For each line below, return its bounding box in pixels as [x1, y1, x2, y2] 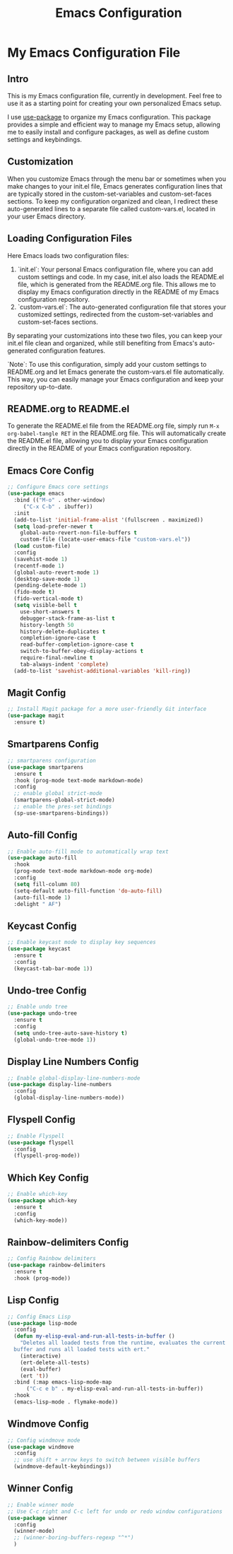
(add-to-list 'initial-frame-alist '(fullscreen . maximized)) [13, 516, 203, 524]
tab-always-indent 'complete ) [20, 661, 109, 668]
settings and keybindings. [7, 136, 83, 143]
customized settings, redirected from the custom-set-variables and [17, 310, 213, 319]
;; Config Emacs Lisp [7, 1313, 71, 1320]
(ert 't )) [20, 1372, 49, 1379]
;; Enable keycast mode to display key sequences [7, 938, 157, 946]
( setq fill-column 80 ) [13, 881, 80, 888]
